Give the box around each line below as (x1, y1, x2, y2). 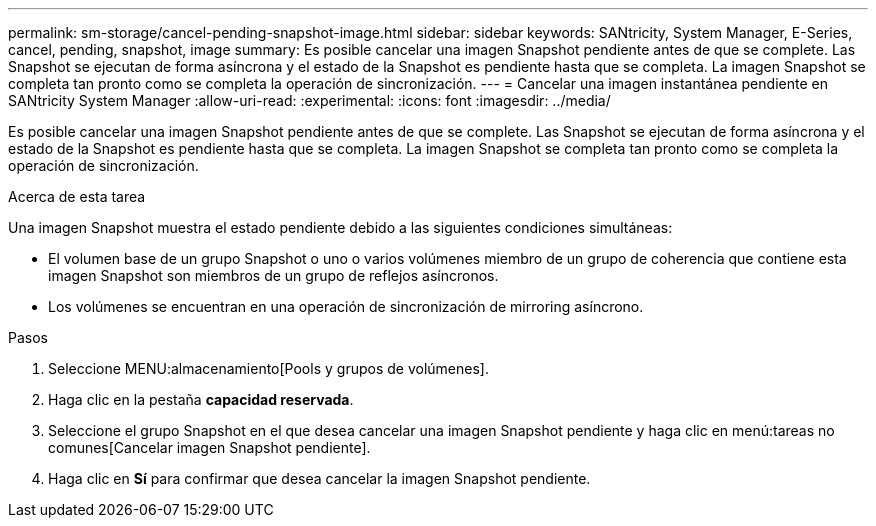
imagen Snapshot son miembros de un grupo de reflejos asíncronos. (48, 267, 499, 284)
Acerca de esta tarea (8, 188, 146, 205)
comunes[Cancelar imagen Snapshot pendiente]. (48, 439, 371, 456)
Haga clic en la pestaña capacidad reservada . (48, 391, 354, 408)
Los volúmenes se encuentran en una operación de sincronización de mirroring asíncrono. (48, 298, 644, 315)
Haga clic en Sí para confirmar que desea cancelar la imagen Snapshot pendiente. (48, 470, 591, 487)
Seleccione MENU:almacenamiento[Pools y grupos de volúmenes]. (48, 360, 489, 377)
